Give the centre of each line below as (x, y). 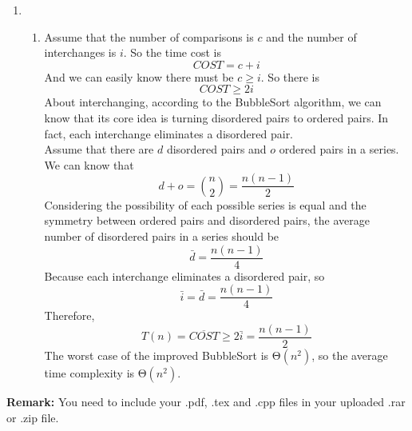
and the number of (311, 36)
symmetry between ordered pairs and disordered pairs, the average (207, 220)
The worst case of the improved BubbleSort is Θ (162, 355)
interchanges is (80, 52)
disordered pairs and (216, 149)
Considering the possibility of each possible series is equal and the (205, 204)
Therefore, (69, 315)
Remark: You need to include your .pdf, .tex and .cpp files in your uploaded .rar (206, 401)
